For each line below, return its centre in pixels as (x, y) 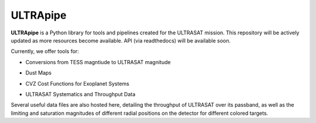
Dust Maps (39, 73)
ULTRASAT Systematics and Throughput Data (80, 94)
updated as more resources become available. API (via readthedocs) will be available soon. (121, 40)
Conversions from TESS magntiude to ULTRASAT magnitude (98, 62)
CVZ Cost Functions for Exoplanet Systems (78, 83)
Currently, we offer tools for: (45, 51)
